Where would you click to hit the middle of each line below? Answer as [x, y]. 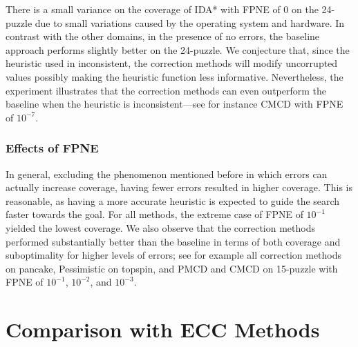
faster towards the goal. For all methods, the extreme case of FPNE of [154, 214]
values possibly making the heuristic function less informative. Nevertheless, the [175, 76]
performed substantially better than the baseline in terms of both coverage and [173, 241]
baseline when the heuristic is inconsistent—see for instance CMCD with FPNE [175, 104]
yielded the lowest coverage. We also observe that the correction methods [161, 227]
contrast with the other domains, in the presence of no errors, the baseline [163, 36]
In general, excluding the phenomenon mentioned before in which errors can [167, 173]
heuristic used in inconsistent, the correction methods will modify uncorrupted [172, 63]
